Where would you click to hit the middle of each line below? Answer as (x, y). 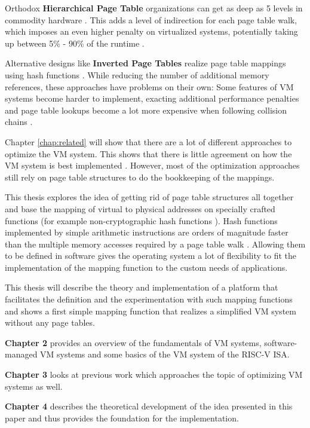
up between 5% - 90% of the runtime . (75, 43)
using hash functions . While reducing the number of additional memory (137, 74)
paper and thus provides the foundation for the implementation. (122, 418)
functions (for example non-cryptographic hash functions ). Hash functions (141, 220)
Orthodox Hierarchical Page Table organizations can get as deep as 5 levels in (154, 8)
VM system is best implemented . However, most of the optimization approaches (152, 165)
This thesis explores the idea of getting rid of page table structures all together (149, 197)
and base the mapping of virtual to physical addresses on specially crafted (140, 208)
